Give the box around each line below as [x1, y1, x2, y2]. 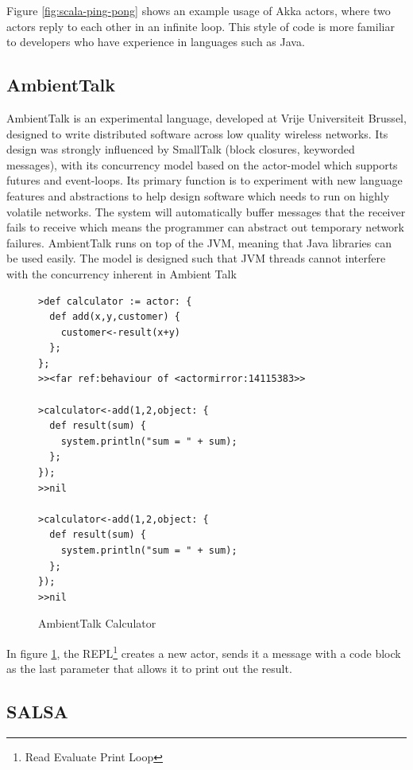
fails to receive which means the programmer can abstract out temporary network [6, 219, 405, 235]
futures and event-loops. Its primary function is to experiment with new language [6, 172, 403, 189]
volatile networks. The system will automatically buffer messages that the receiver [6, 203, 406, 220]
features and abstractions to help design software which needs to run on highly [6, 187, 390, 204]
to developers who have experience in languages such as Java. [6, 33, 305, 50]
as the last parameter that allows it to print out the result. [6, 660, 292, 677]
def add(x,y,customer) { [49, 311, 180, 323]
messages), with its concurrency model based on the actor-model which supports [6, 156, 398, 173]
